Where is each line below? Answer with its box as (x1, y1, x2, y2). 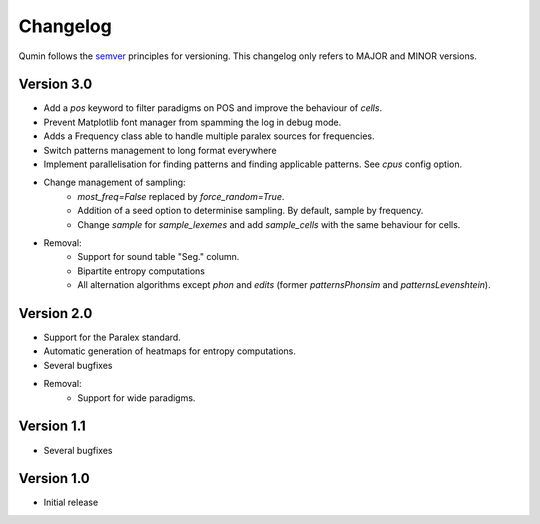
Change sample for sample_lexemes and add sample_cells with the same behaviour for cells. (77, 218, 461, 230)
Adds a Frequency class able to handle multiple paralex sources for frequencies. (43, 130, 375, 142)
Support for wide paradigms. (77, 391, 196, 404)
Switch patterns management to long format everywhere (43, 144, 277, 156)
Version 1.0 (18, 470, 90, 487)
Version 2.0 (18, 305, 93, 322)
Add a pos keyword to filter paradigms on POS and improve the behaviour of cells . (43, 102, 383, 114)
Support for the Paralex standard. (43, 331, 182, 344)
